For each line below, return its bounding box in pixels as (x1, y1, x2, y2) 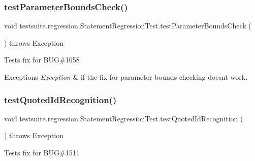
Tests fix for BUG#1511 (4, 147, 80, 157)
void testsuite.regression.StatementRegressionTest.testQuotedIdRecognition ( (4, 113, 243, 123)
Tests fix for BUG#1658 (4, 54, 80, 65)
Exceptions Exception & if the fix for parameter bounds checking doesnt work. (4, 72, 248, 82)
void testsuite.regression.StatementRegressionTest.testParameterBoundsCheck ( (4, 20, 251, 31)
